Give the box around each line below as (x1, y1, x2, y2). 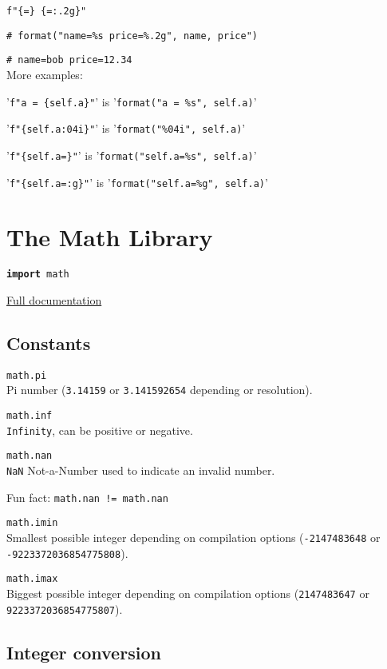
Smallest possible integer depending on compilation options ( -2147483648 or (6, 529, 381, 546)
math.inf (6, 410, 53, 422)
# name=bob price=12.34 (6, 54, 132, 66)
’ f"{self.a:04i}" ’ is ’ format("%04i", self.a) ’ (6, 120, 246, 137)
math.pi (6, 369, 47, 381)
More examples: (6, 66, 83, 82)
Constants (6, 330, 91, 355)
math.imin (6, 517, 58, 529)
